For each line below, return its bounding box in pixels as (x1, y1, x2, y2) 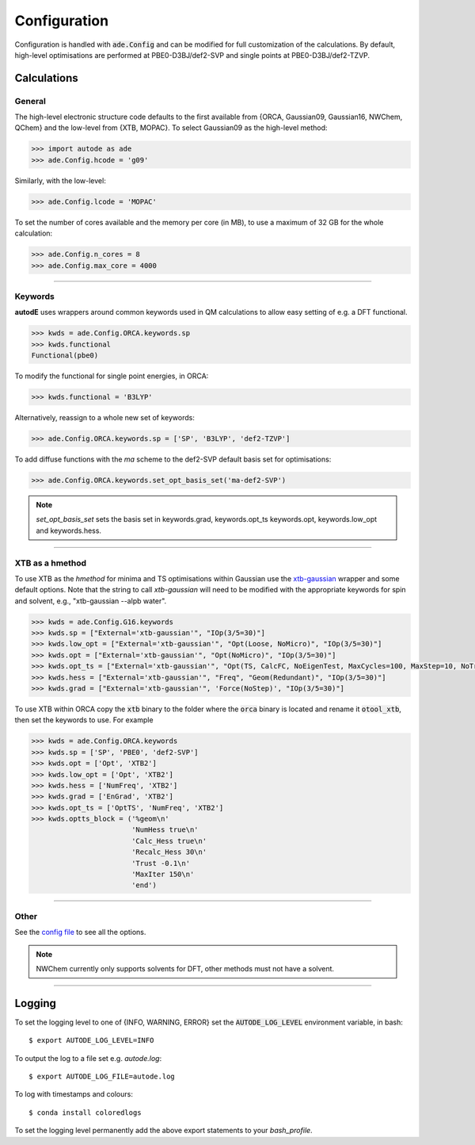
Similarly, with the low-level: (14, 175, 106, 186)
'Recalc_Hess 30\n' (131, 848, 207, 856)
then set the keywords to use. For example (14, 715, 154, 725)
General (14, 95, 47, 106)
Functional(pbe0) (31, 351, 99, 360)
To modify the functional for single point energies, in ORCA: (14, 371, 209, 381)
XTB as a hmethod (14, 557, 87, 569)
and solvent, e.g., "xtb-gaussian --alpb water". (14, 595, 167, 606)
